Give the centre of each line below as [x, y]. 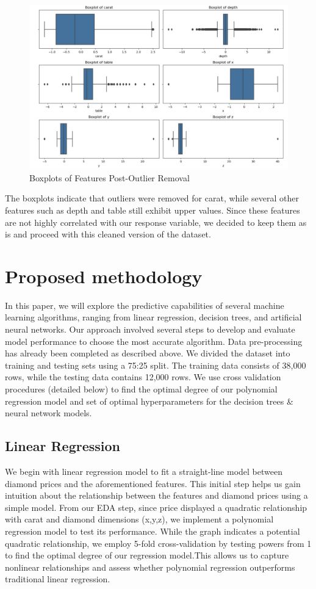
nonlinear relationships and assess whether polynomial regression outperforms [150, 567]
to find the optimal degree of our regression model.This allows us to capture [147, 555]
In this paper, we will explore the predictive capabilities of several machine [145, 305]
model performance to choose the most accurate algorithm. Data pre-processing [154, 341]
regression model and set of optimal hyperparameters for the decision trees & [149, 401]
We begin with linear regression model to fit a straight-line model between [144, 471]
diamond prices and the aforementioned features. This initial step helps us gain [153, 483]
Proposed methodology [104, 276]
